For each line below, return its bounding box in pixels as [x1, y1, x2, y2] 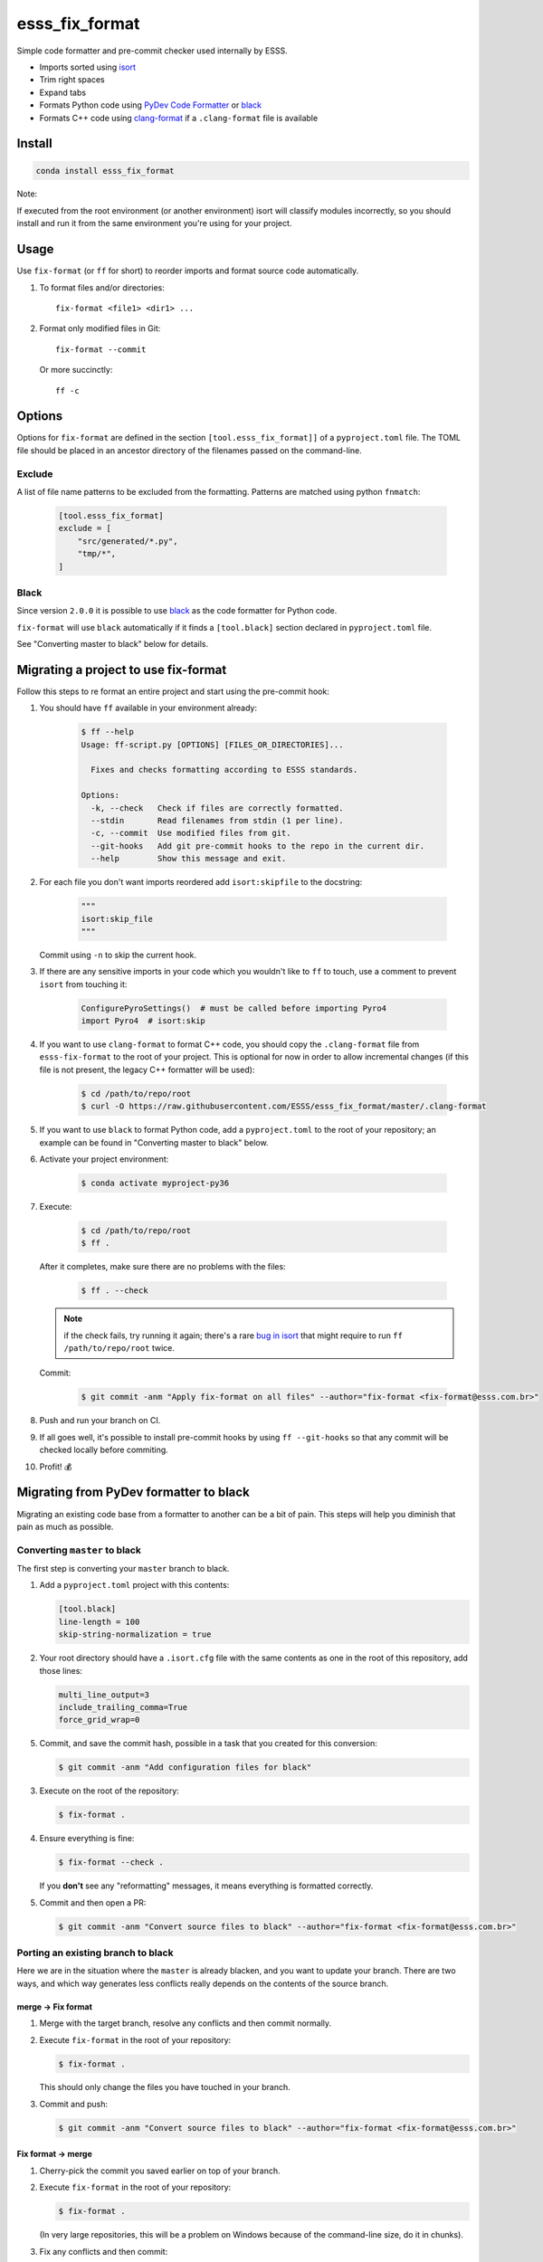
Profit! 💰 [39, 1461, 72, 1472]
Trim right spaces [39, 74, 105, 85]
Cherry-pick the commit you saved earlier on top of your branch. [39, 2165, 281, 2176]
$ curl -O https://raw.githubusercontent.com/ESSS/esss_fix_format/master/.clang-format [81, 1101, 488, 1112]
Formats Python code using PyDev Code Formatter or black [39, 100, 262, 110]
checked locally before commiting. [39, 1444, 169, 1456]
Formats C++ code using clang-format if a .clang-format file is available [39, 112, 319, 123]
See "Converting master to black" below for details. [16, 639, 209, 650]
